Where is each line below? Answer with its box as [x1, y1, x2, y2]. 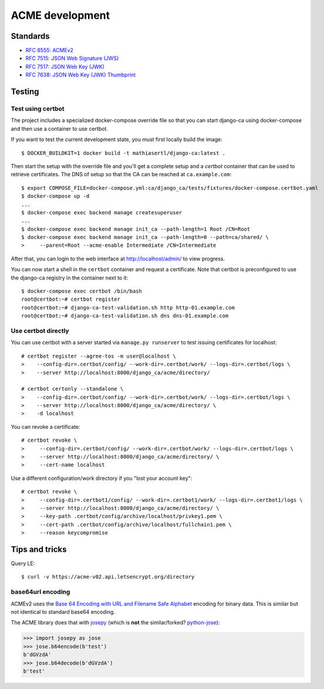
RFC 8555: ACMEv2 [25, 47, 73, 54]
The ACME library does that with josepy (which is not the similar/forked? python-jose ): [11, 619, 220, 626]
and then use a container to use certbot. [11, 125, 108, 132]
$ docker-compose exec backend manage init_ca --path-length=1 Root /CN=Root [21, 226, 251, 232]
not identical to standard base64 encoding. [11, 608, 116, 615]
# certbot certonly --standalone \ [21, 385, 124, 392]
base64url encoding [11, 588, 70, 596]
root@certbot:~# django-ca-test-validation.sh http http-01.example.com [21, 304, 235, 311]
